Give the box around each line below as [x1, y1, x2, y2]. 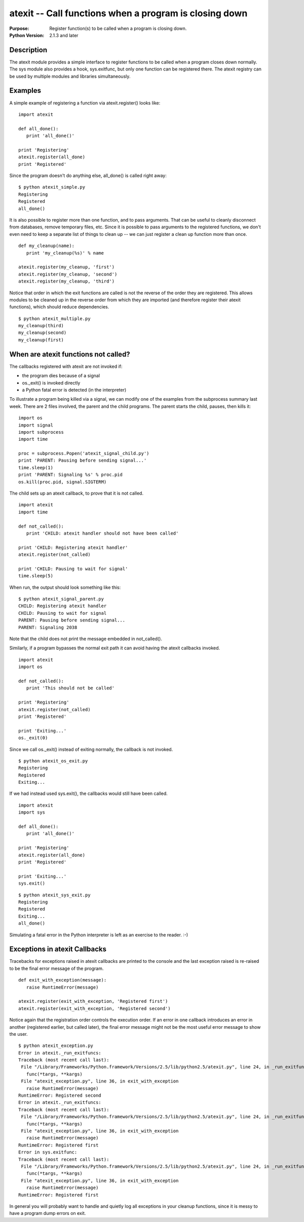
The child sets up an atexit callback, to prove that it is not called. [9, 490, 144, 497]
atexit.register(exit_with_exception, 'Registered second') [18, 1005, 171, 1011]
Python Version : [9, 32, 45, 38]
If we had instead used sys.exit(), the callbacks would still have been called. [9, 790, 168, 796]
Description [9, 46, 48, 54]
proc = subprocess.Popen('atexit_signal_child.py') [18, 450, 149, 457]
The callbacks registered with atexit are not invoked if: [9, 363, 123, 369]
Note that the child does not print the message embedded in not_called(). [9, 636, 162, 642]
